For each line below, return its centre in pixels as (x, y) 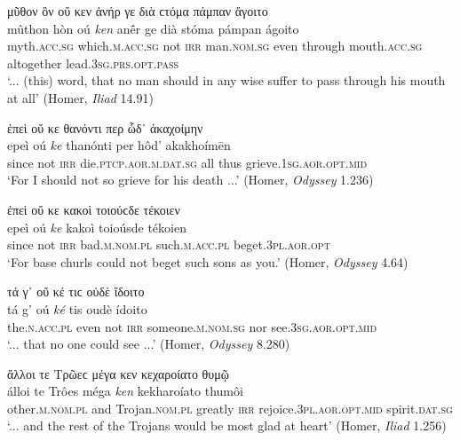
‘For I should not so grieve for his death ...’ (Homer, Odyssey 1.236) (190, 180)
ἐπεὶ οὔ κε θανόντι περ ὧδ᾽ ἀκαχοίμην (105, 127)
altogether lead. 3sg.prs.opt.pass (93, 63)
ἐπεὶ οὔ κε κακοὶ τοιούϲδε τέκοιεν (94, 209)
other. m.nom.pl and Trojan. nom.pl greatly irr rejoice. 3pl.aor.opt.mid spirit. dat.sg (230, 408)
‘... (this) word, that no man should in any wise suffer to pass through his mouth (226, 80)
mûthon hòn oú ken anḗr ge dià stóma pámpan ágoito (153, 28)
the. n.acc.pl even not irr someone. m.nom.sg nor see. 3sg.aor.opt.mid (192, 326)
